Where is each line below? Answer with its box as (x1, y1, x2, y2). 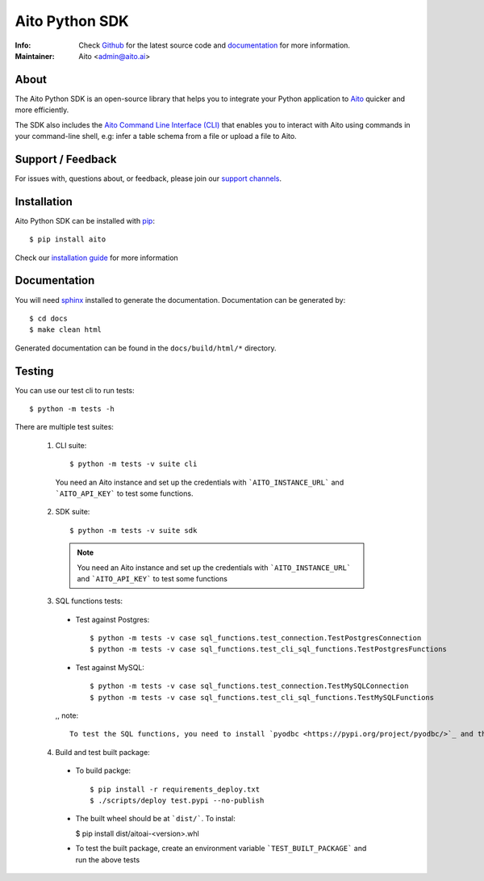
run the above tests (75, 854, 140, 864)
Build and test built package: (55, 747, 151, 757)
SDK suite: (55, 507, 90, 517)
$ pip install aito (29, 235, 106, 244)
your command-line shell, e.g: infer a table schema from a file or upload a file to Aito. (15, 132, 298, 141)
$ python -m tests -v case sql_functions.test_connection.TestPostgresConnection (90, 634, 422, 643)
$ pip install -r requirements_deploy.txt (90, 784, 261, 794)
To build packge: (75, 766, 131, 775)
